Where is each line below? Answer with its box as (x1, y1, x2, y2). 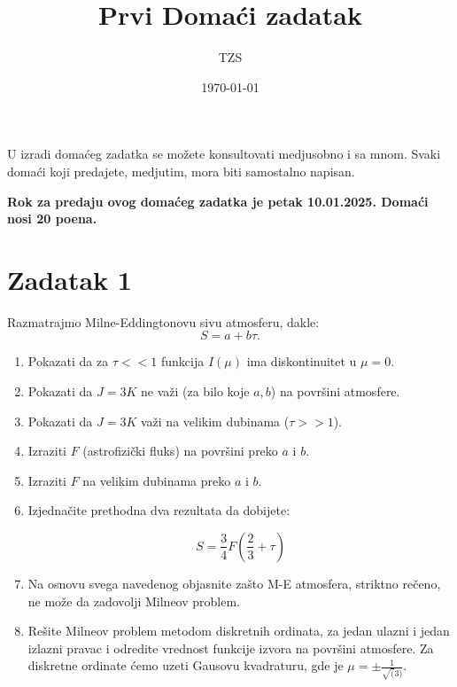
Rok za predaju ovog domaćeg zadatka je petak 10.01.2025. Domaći (7, 191, 429, 210)
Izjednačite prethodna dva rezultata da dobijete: (27, 501, 290, 519)
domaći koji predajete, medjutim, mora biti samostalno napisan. (7, 161, 355, 180)
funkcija (160, 352, 205, 371)
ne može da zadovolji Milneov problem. (27, 591, 240, 610)
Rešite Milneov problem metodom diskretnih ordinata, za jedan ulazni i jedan (27, 621, 450, 640)
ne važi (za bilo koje (140, 382, 250, 400)
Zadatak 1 (7, 261, 132, 297)
